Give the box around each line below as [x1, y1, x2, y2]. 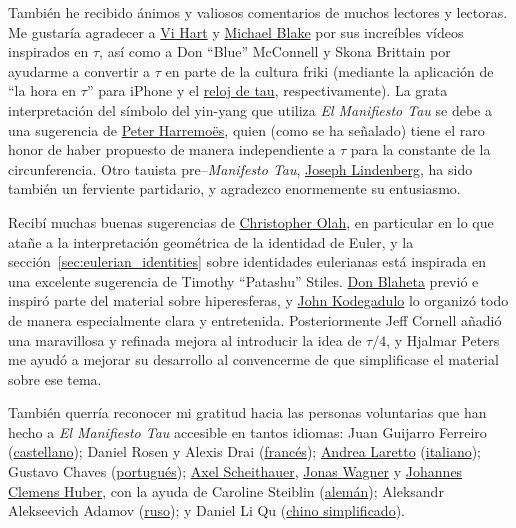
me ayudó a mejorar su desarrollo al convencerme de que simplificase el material [8, 349, 499, 370]
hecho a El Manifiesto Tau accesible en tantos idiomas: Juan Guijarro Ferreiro [8, 421, 487, 442]
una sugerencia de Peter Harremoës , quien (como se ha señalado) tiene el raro [8, 119, 485, 140]
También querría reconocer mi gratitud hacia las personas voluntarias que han [8, 402, 487, 423]
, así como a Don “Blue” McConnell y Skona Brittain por [99, 41, 451, 62]
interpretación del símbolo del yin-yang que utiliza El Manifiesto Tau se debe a [8, 99, 493, 120]
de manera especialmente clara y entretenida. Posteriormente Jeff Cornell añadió [8, 309, 502, 330]
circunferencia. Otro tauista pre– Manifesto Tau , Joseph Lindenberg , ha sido [8, 158, 473, 179]
